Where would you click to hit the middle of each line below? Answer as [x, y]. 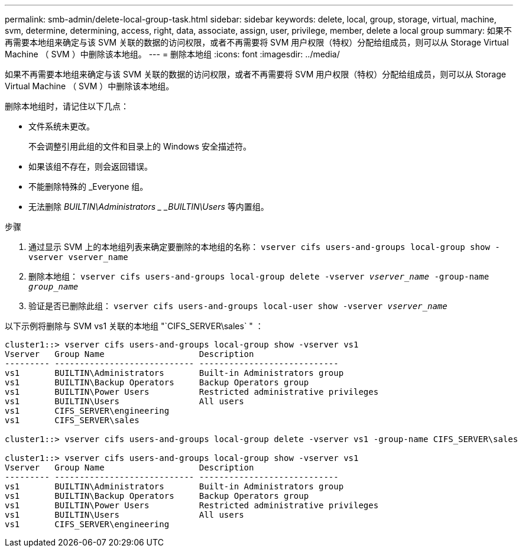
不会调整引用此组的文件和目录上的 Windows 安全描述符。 [140, 146]
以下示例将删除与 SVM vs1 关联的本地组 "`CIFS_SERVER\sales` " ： [134, 326]
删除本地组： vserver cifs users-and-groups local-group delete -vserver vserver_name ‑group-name [259, 276]
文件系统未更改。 [61, 126]
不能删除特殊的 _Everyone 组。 [88, 186]
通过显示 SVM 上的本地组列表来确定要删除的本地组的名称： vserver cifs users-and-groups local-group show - [264, 247]
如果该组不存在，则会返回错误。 [90, 166]
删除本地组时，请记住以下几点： [67, 106]
